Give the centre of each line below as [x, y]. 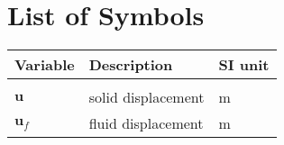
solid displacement [147, 97]
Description [131, 65]
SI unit [244, 65]
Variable [45, 65]
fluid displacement [146, 123]
